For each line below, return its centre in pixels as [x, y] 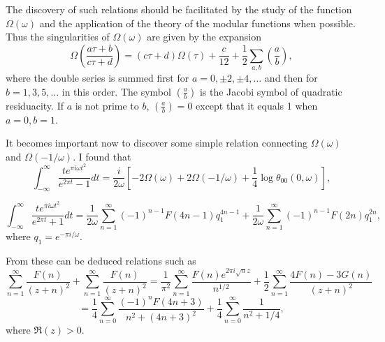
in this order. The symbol [116, 91]
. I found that [102, 156]
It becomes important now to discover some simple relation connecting [157, 143]
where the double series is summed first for [97, 78]
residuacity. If [35, 105]
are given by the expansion [204, 37]
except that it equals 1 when [257, 105]
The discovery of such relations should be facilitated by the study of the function [179, 9]
